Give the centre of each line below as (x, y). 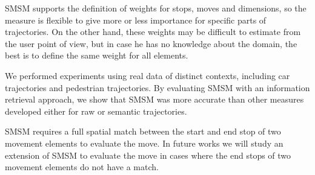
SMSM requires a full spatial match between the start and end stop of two (143, 131)
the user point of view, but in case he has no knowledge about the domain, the (151, 43)
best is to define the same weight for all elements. (97, 55)
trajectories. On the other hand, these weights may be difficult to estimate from (153, 32)
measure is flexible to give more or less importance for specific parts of (136, 20)
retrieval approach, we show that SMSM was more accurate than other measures (154, 99)
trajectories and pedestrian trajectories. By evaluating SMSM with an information (157, 87)
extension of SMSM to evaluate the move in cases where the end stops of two (148, 155)
